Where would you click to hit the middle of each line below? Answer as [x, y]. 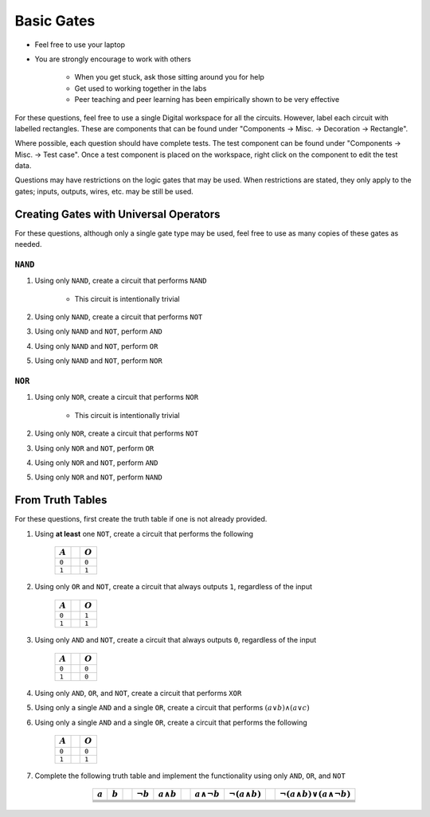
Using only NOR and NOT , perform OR [94, 448]
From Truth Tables [61, 500]
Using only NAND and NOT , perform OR [96, 346]
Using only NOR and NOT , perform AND [96, 463]
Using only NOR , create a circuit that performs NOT [117, 433]
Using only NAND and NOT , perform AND [98, 331]
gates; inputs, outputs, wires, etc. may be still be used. [104, 191]
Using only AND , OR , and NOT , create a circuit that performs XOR [138, 693]
